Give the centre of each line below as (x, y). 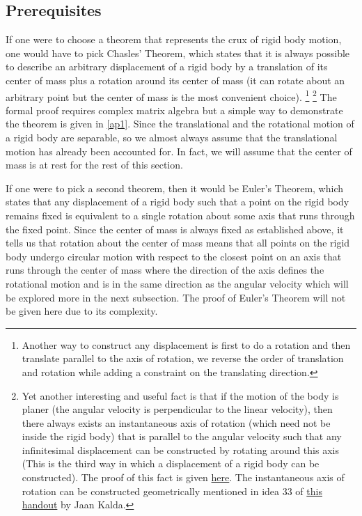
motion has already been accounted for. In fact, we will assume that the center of (179, 151)
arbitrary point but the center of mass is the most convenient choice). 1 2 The (171, 95)
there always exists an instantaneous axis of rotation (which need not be (176, 422)
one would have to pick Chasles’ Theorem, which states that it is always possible (178, 53)
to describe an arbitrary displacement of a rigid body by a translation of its (167, 67)
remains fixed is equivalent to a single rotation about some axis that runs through (180, 215)
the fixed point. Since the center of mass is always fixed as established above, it (175, 229)
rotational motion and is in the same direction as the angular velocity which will (177, 283)
